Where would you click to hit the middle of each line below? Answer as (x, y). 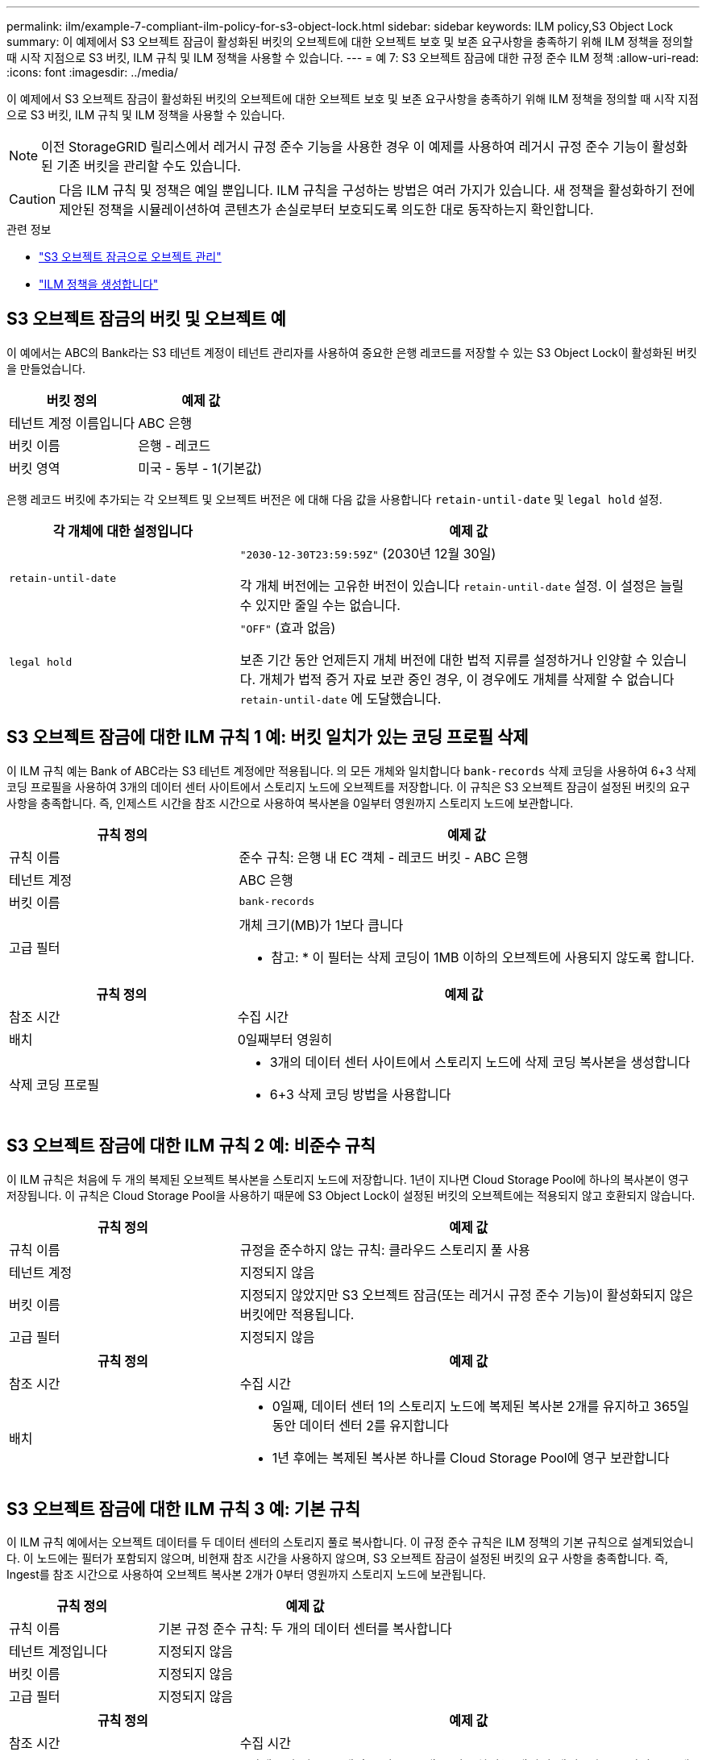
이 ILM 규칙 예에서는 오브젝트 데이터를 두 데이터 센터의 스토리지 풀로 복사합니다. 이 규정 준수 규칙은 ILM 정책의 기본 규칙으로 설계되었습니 (350, 1542)
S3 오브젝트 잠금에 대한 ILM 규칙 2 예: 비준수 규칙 (191, 1146)
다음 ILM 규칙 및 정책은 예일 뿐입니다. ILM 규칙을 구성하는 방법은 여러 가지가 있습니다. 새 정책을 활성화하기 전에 (377, 190)
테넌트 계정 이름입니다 (72, 423)
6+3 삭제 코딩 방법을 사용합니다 (360, 1094)
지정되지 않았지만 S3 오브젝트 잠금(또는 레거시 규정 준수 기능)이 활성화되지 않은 (467, 1295)
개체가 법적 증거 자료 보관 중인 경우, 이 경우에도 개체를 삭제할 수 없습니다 (467, 679)
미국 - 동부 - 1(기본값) (200, 468)
